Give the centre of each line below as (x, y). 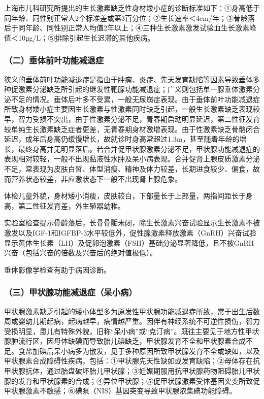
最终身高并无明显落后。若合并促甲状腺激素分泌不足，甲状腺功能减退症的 (139, 148)
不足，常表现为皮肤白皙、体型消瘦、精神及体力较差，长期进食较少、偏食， (128, 168)
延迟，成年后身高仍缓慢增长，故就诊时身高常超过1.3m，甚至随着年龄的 (122, 139)
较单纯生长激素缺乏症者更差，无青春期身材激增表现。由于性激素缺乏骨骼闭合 (132, 129)
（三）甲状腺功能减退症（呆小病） (71, 292)
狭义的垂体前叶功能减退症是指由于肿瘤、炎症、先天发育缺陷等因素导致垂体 (128, 79)
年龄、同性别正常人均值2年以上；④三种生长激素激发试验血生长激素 (137, 28)
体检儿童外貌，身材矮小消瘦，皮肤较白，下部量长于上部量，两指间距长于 (125, 196)
